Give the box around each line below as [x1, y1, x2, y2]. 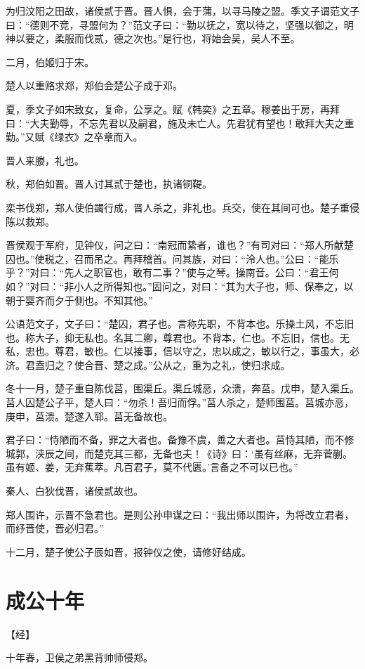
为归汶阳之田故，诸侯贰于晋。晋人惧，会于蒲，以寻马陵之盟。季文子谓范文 [6, 4, 350, 18]
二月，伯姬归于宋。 [6, 54, 94, 69]
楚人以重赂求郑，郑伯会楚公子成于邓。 [6, 78, 182, 93]
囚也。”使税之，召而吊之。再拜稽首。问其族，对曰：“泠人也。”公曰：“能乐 [6, 251, 339, 266]
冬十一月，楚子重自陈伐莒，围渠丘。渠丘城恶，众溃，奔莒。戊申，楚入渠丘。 [6, 381, 359, 396]
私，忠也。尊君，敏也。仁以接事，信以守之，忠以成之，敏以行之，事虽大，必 [6, 344, 359, 358]
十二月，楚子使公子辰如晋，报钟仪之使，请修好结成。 [6, 544, 251, 559]
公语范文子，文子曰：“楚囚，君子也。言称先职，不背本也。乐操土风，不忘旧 [6, 316, 354, 331]
